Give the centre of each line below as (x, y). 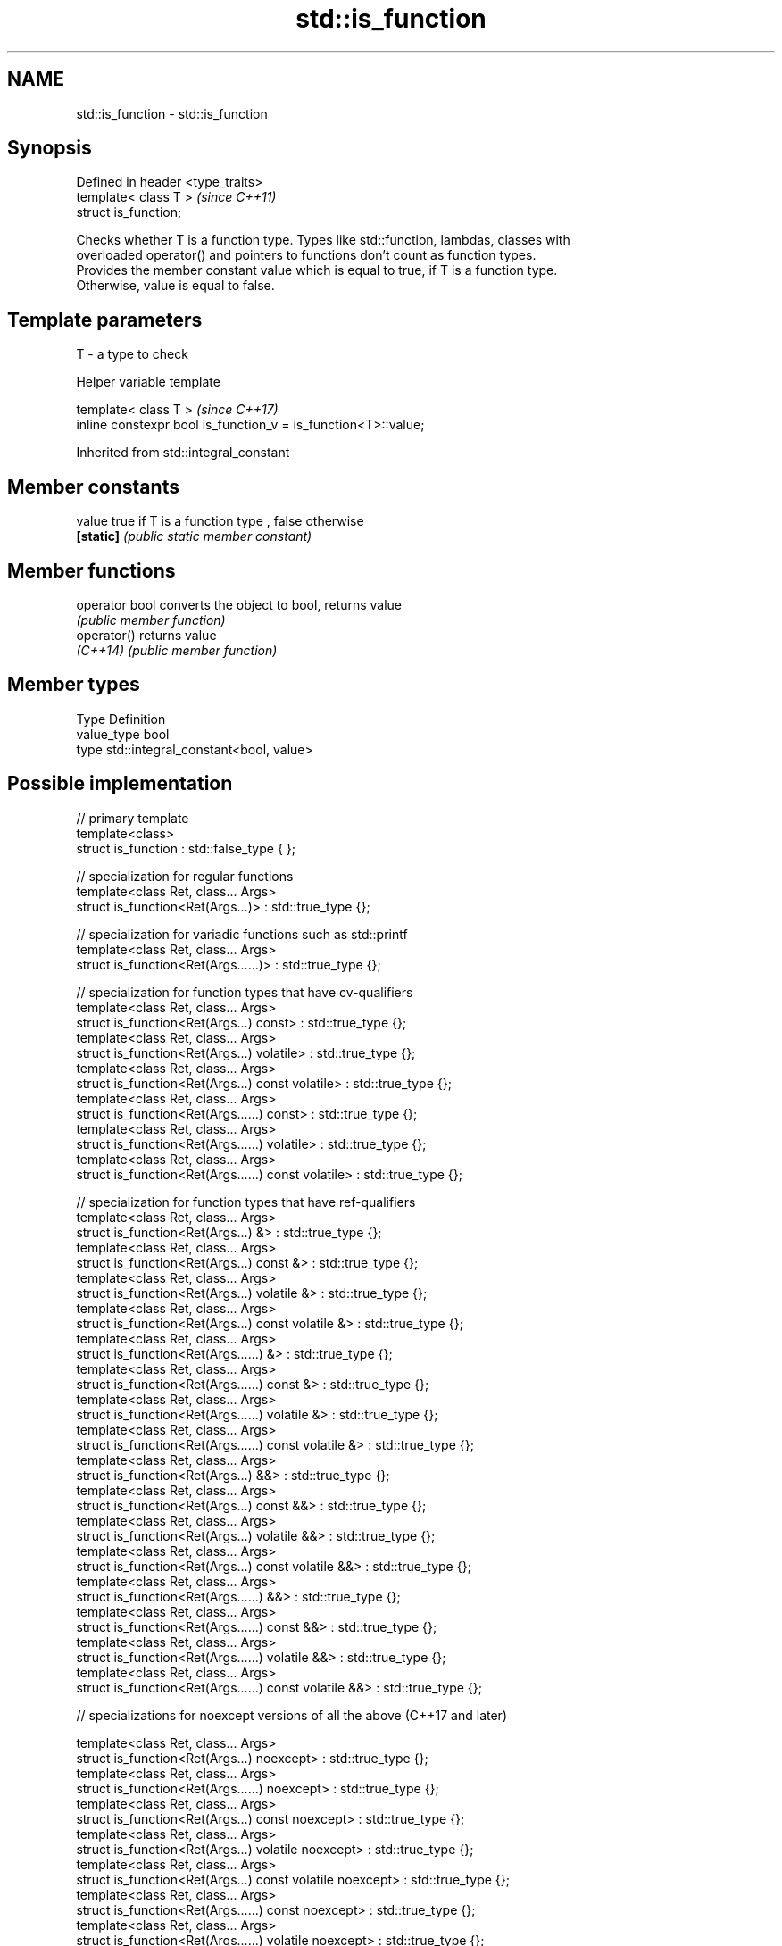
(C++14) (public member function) (177, 650)
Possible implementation (120, 784)
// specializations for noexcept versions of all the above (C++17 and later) (291, 1715)
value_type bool (123, 734)
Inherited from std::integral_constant (183, 453)
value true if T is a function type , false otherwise (220, 521)
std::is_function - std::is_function (172, 113)
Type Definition (121, 719)
